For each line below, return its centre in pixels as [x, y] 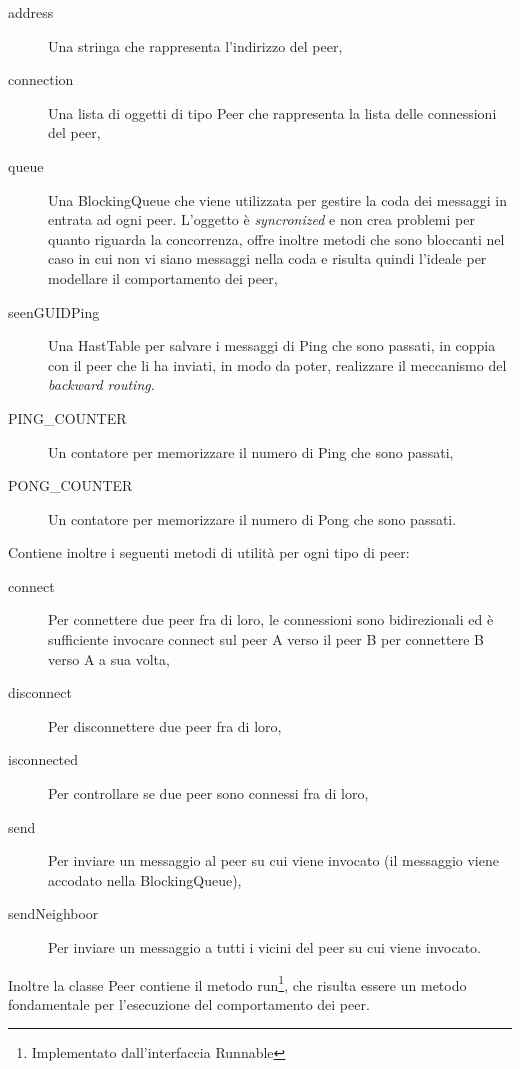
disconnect [40, 692]
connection [41, 79]
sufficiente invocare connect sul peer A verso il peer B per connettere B [266, 639]
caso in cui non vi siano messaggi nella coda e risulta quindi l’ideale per [267, 258]
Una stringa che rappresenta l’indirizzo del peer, [195, 45]
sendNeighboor [53, 913]
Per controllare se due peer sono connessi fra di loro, [208, 793]
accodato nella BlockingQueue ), [145, 879]
